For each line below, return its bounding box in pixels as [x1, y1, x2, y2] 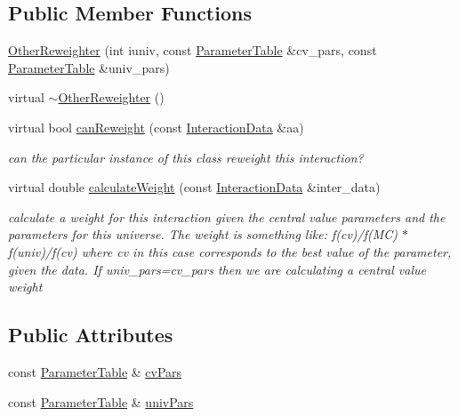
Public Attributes [8, 321, 173, 348]
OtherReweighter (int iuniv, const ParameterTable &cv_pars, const [8, 41, 377, 60]
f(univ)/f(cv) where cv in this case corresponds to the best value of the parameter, [8, 242, 452, 260]
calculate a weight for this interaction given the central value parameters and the [8, 207, 446, 226]
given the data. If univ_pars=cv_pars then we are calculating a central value [8, 260, 426, 278]
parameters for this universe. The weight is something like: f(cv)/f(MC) [8, 225, 398, 244]
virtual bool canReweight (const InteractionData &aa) [8, 117, 304, 136]
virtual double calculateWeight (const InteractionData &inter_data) [8, 178, 381, 196]
